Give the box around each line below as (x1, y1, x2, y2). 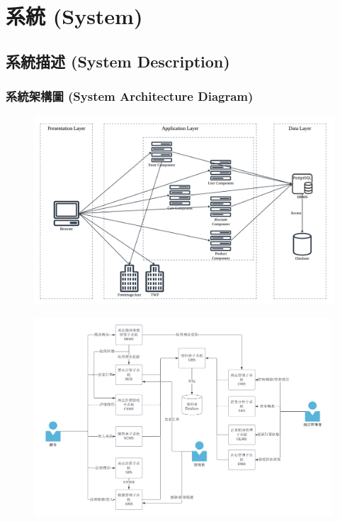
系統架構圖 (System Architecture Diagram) (6, 87, 254, 105)
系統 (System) (6, 1, 143, 31)
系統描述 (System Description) (6, 50, 230, 72)
